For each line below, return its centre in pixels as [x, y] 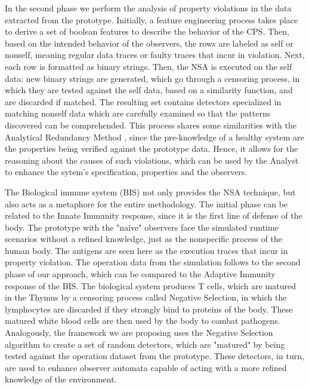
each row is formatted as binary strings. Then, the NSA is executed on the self [149, 66]
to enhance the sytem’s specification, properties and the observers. [126, 172]
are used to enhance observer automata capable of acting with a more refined [146, 367]
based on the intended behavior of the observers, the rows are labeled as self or [149, 43]
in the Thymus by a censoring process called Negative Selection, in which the [146, 297]
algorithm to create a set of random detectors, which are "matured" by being [145, 344]
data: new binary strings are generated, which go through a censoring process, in [152, 78]
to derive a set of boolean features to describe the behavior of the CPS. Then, [147, 31]
